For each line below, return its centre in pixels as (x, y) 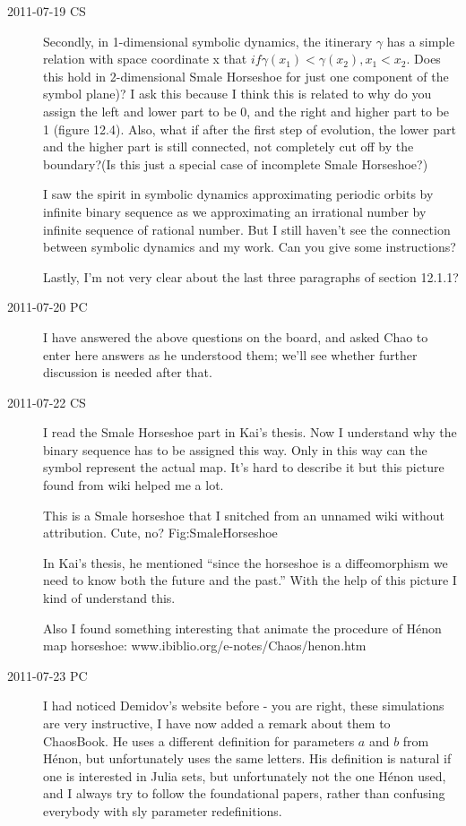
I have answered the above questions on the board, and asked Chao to (236, 336)
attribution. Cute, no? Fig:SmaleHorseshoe (160, 533)
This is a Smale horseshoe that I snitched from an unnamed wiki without (244, 515)
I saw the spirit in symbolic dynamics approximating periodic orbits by (238, 194)
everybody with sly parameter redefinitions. (163, 810)
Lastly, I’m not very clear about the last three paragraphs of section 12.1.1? (251, 276)
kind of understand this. (109, 598)
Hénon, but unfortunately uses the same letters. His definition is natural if (247, 758)
